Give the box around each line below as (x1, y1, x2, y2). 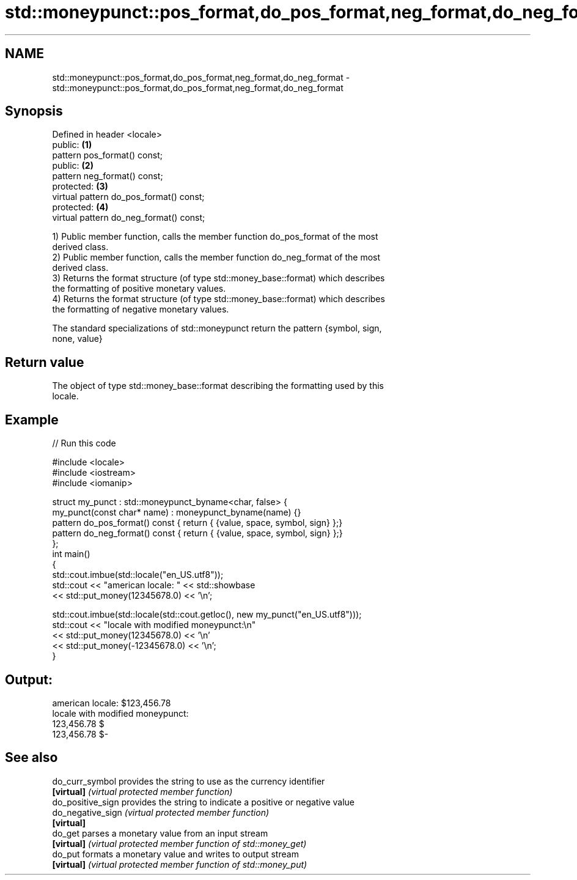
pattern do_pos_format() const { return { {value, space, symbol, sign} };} (52, 517, 343, 528)
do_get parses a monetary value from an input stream (52, 827, 268, 838)
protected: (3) (52, 181, 108, 192)
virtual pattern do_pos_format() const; (52, 191, 205, 202)
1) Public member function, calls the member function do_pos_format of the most (52, 231, 378, 242)
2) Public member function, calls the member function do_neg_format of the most (52, 252, 381, 263)
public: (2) (52, 160, 94, 171)
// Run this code (52, 438, 116, 449)
